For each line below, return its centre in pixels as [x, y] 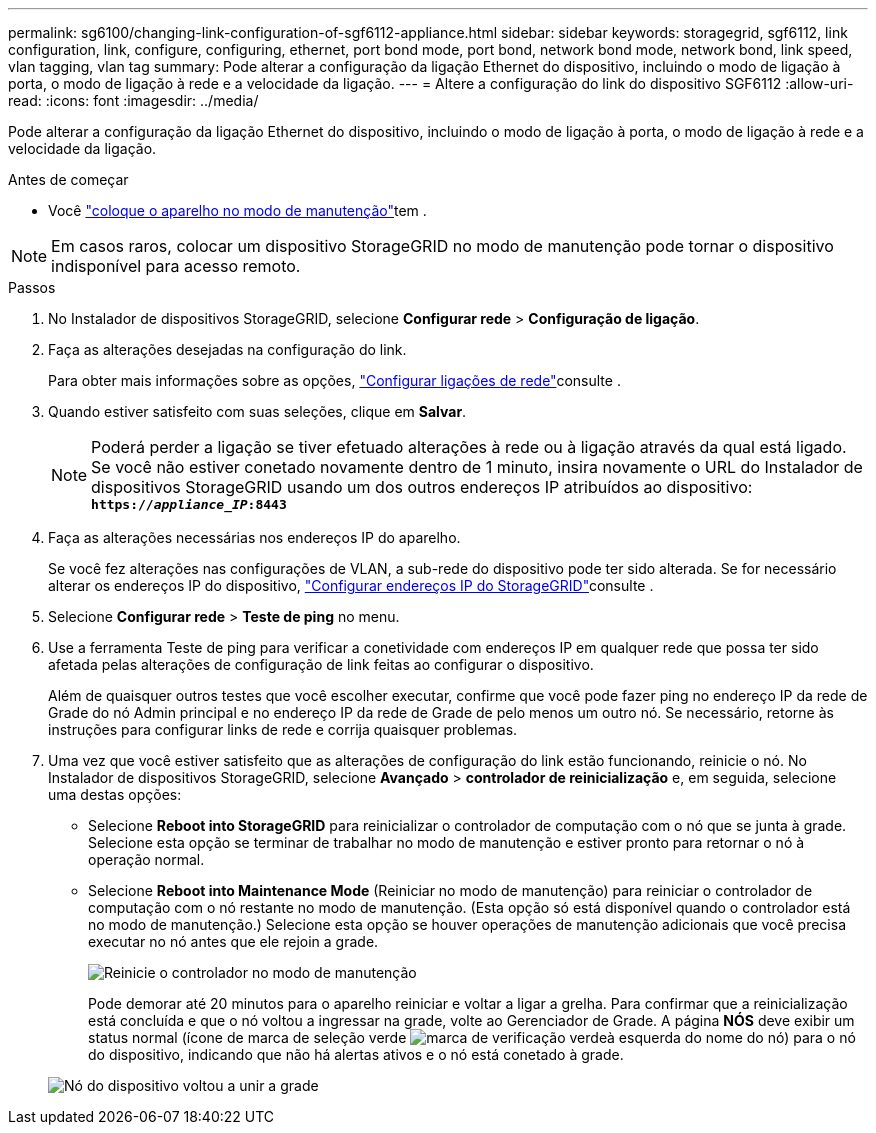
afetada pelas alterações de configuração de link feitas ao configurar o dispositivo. [321, 664]
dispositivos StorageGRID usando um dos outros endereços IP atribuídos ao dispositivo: [422, 487]
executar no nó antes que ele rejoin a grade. [233, 941]
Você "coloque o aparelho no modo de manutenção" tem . [237, 210]
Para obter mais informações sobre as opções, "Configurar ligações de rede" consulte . [334, 380]
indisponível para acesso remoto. [176, 266]
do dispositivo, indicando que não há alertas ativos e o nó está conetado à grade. [356, 1054]
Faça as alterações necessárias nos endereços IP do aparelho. [254, 537]
